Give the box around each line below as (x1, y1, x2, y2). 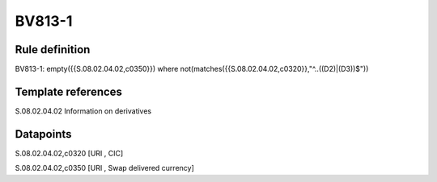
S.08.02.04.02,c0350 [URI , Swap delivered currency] (15, 163, 194, 173)
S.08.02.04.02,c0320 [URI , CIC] (15, 148, 124, 158)
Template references (15, 85, 123, 98)
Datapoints (15, 127, 72, 141)
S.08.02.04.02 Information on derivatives (15, 105, 152, 116)
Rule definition (15, 43, 91, 56)
